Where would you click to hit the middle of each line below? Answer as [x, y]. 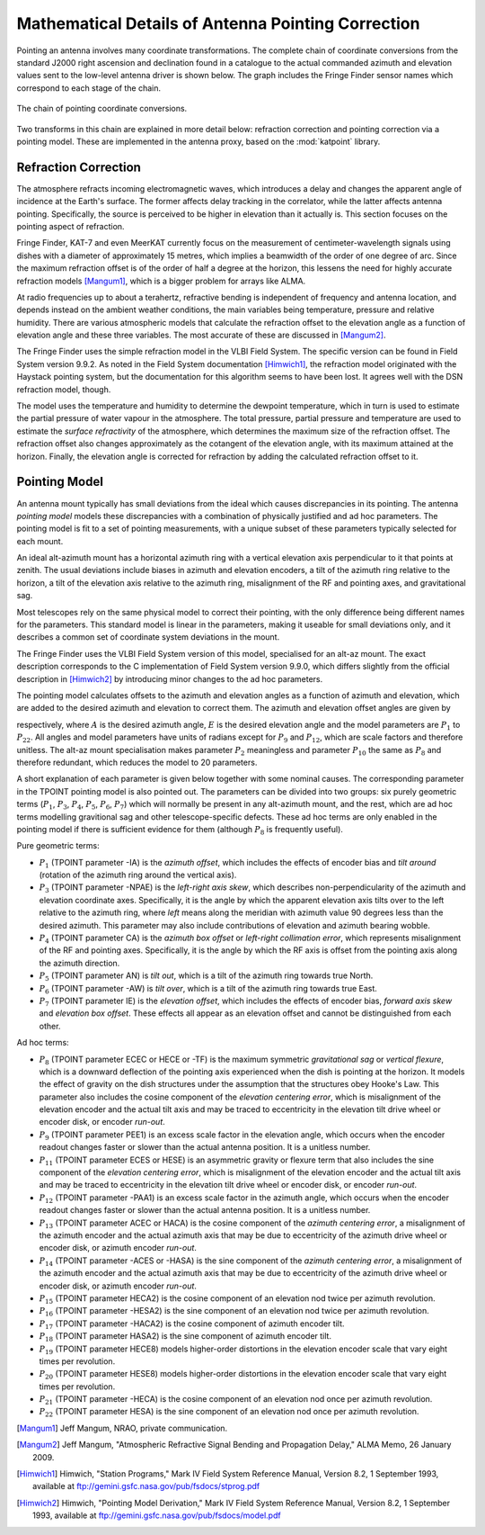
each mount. [40, 541]
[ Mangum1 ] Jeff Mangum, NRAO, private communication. [122, 1428]
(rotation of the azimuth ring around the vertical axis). [138, 875]
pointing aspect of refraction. [71, 226]
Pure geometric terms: [58, 846]
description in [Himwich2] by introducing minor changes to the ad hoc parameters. [170, 678]
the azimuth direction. [79, 963]
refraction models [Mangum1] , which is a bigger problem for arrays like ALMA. [161, 281]
